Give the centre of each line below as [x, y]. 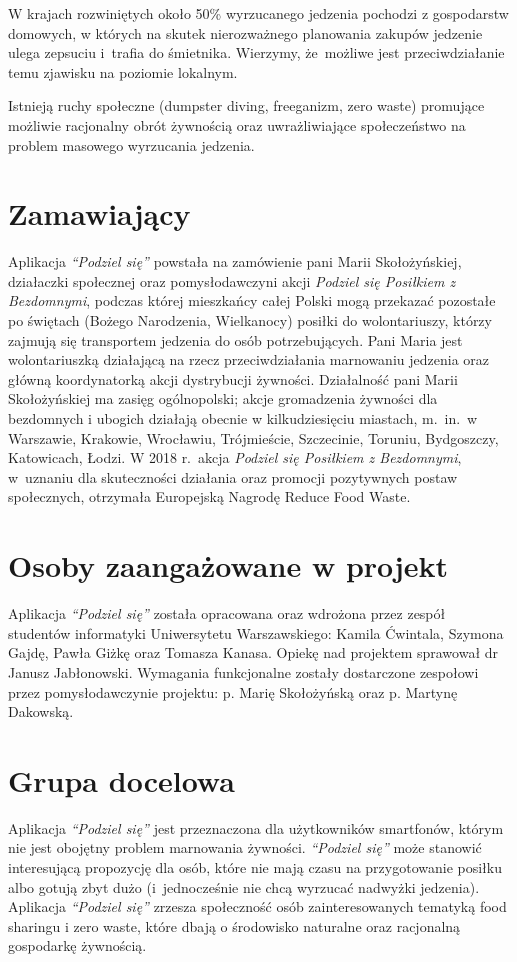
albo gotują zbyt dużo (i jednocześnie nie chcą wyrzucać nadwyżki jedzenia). [244, 886]
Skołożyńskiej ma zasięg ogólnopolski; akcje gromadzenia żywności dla [223, 398]
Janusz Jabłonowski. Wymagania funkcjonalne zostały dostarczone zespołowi [243, 671]
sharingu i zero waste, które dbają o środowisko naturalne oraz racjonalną [234, 925]
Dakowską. [41, 711]
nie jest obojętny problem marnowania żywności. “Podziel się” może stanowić [245, 847]
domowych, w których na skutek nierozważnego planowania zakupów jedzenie [245, 32]
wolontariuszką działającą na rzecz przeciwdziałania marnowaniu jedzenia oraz [248, 359]
